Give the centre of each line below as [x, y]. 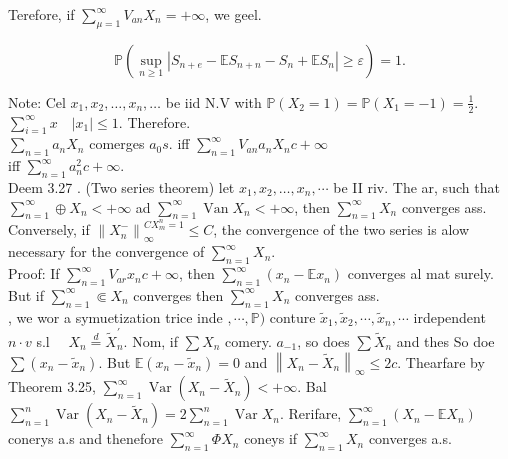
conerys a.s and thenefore [86, 438]
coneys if [271, 438]
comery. [248, 340]
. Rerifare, [310, 413]
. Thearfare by [441, 361]
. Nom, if [151, 340]
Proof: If [34, 273]
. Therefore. [154, 121]
